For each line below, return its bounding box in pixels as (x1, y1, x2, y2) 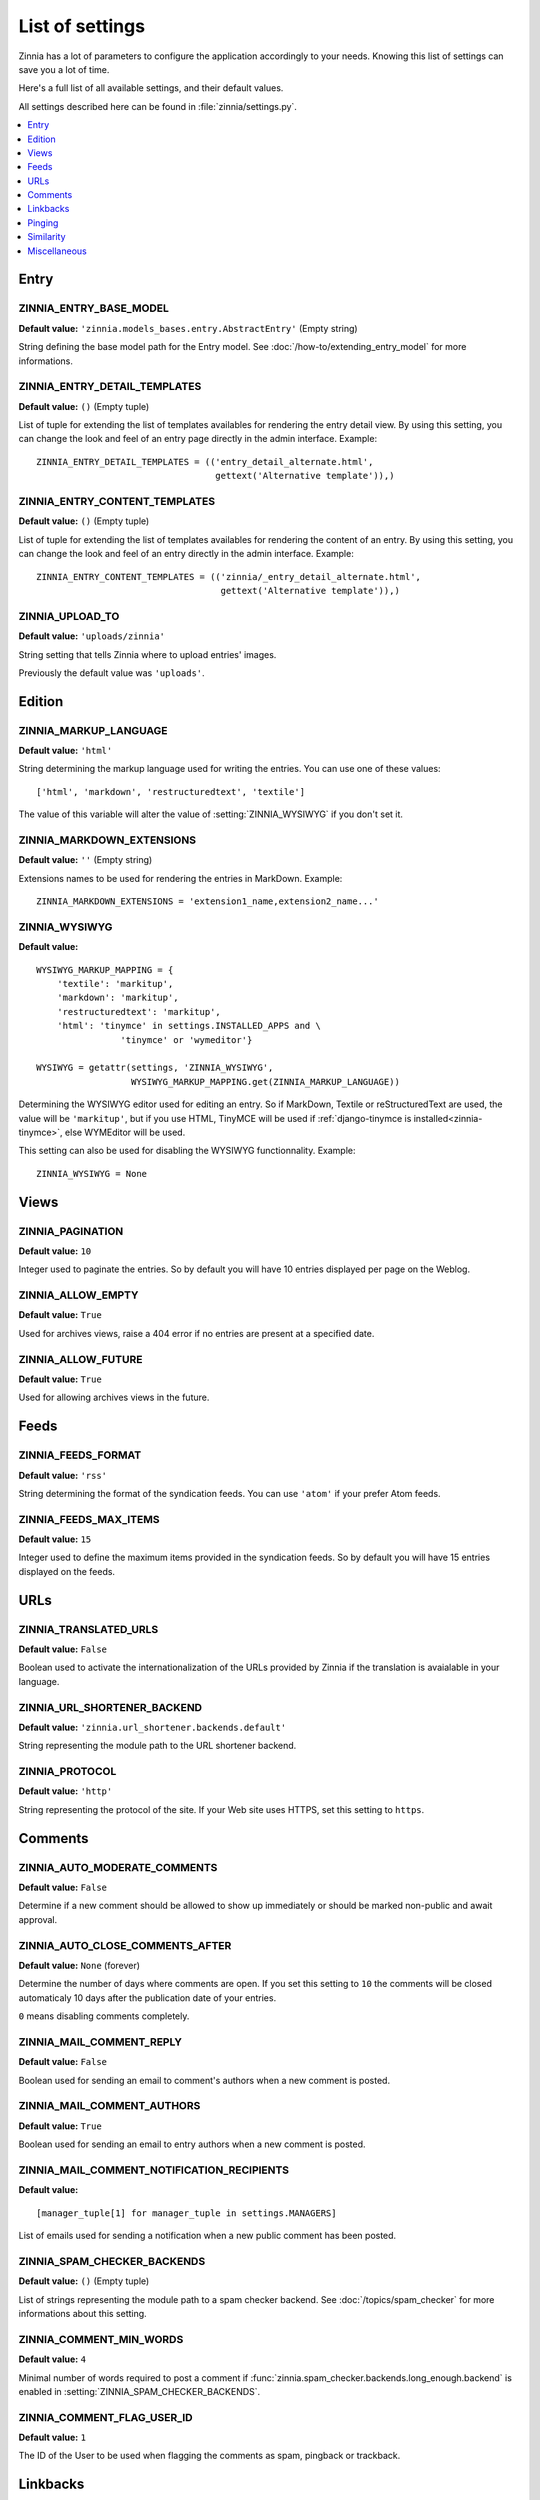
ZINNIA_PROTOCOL (18, 1765, 117, 1779)
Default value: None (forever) (18, 1959, 140, 1971)
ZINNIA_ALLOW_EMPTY (18, 1288, 139, 1302)
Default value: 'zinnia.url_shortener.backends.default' (18, 1721, 287, 1733)
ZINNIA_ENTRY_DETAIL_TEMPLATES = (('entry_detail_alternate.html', (36, 456, 374, 467)
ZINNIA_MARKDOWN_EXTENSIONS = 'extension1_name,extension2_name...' (36, 896, 379, 907)
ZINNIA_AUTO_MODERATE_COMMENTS (18, 1860, 218, 1874)
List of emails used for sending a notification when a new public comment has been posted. (18, 2230, 397, 2242)
